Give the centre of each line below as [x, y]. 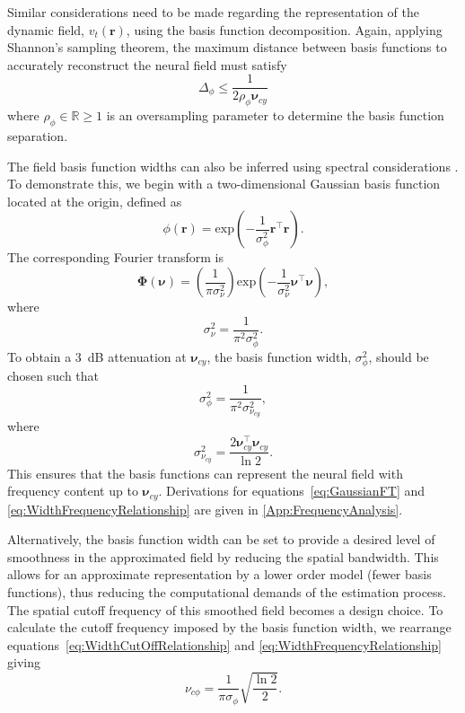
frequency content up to [73, 491]
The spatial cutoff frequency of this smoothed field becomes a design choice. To [225, 609]
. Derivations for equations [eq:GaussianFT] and [292, 491]
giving [24, 662]
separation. [38, 136]
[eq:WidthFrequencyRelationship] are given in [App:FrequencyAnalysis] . [205, 509]
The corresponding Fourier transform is [116, 257]
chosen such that [53, 375]
